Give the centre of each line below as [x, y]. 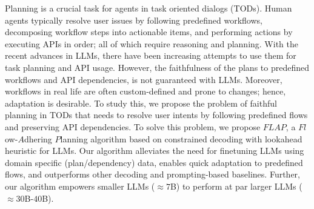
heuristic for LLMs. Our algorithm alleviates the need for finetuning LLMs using [155, 151]
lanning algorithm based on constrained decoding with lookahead [181, 138]
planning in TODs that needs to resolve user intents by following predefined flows [156, 115]
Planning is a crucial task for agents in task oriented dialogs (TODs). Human [149, 8]
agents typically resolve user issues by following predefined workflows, [134, 20]
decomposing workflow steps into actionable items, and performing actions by [149, 32]
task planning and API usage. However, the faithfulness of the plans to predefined [157, 67]
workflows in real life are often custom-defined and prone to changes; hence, [145, 91]
